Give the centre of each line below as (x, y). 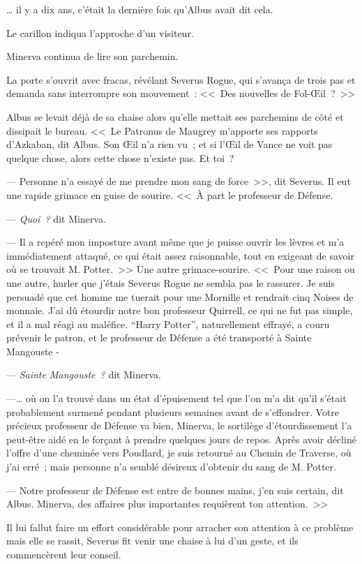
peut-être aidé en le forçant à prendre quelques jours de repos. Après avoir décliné (181, 439)
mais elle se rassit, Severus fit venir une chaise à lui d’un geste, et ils (152, 541)
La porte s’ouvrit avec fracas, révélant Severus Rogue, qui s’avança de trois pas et (181, 79)
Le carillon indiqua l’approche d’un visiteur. (100, 32)
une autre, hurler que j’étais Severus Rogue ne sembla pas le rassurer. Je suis (171, 282)
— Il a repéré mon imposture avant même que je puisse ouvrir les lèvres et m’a (175, 242)
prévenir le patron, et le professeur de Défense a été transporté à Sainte (159, 337)
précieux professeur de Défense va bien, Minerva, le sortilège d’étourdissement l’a (179, 425)
